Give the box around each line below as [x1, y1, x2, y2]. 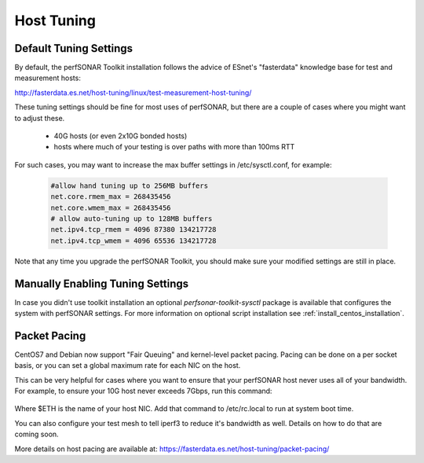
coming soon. [14, 429, 59, 439]
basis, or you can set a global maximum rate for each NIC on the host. [14, 361, 241, 370]
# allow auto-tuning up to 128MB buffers [50, 214, 213, 223]
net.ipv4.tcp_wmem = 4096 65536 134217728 [50, 236, 217, 245]
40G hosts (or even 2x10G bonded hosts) [53, 131, 188, 141]
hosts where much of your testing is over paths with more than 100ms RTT [53, 142, 295, 152]
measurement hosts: [14, 73, 82, 83]
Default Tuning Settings [14, 42, 133, 55]
